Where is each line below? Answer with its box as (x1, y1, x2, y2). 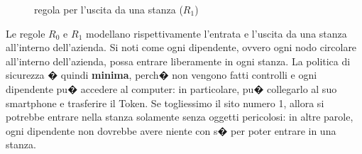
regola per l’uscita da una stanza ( (34, 2, 183, 16)
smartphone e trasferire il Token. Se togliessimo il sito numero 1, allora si (6, 95, 324, 110)
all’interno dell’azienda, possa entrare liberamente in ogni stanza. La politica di (6, 53, 351, 68)
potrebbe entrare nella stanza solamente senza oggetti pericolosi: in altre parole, (6, 109, 353, 124)
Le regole (6, 26, 45, 40)
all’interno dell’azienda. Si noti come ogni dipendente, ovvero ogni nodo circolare (6, 40, 357, 55)
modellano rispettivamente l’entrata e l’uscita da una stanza (85, 26, 347, 40)
